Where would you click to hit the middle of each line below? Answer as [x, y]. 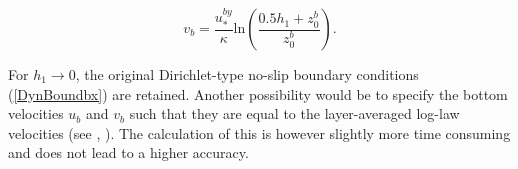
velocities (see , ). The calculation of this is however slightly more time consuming [259, 132]
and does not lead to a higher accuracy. [128, 152]
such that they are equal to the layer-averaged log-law [294, 113]
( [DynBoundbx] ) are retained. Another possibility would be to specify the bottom [258, 93]
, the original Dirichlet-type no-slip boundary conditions [247, 74]
